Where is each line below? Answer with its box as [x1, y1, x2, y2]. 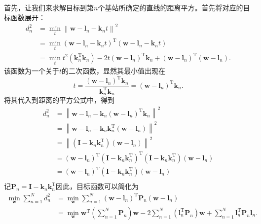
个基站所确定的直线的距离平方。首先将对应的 [98, 2, 243, 12]
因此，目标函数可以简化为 [56, 181, 139, 191]
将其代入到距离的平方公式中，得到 [4, 95, 114, 105]
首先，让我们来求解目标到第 [4, 2, 94, 12]
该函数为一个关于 [4, 66, 59, 76]
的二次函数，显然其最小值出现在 [62, 66, 166, 76]
